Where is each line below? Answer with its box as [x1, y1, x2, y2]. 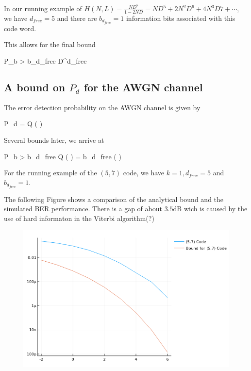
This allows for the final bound [4, 39, 96, 50]
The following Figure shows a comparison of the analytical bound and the [4, 194, 224, 204]
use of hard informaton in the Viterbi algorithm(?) [4, 213, 154, 223]
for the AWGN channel [84, 79, 203, 94]
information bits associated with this [126, 13, 235, 23]
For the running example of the [4, 168, 97, 178]
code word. [4, 23, 36, 33]
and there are [57, 13, 97, 23]
